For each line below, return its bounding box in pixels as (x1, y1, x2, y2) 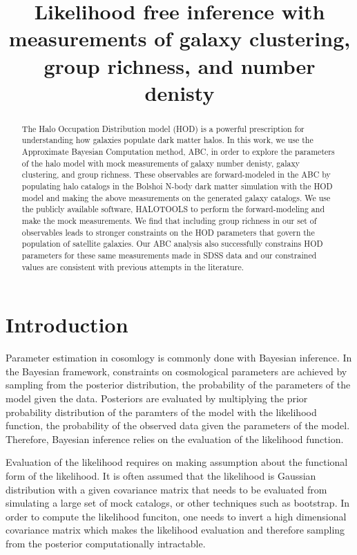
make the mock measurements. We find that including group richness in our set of (21, 214, 317, 226)
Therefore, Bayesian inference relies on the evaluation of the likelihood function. (6, 431, 344, 446)
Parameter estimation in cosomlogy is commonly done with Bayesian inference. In (6, 350, 352, 365)
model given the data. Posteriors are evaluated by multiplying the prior (6, 391, 308, 405)
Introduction (6, 310, 128, 339)
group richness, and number (44, 51, 316, 79)
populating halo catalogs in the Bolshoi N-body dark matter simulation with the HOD (21, 180, 333, 192)
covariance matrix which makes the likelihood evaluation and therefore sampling (6, 523, 345, 537)
